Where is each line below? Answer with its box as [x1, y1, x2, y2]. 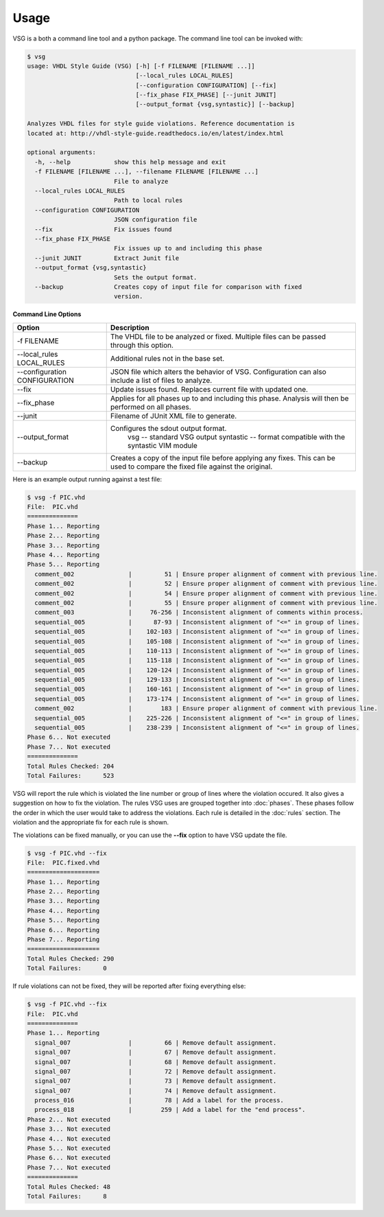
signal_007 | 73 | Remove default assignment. [34, 1077, 277, 1085]
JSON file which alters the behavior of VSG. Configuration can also [110, 367, 327, 377]
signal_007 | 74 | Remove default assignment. [34, 1087, 277, 1094]
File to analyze [113, 177, 169, 185]
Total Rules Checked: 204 [27, 762, 115, 770]
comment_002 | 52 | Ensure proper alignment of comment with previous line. [34, 580, 379, 588]
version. [113, 292, 143, 300]
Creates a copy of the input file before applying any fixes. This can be [110, 453, 336, 462]
